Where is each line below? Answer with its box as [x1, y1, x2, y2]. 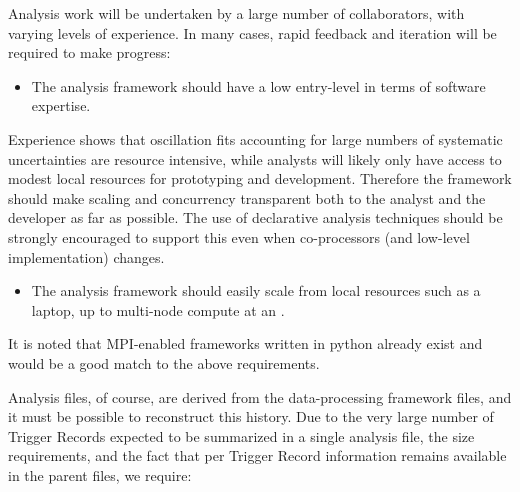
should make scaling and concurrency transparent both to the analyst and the [8, 187, 486, 208]
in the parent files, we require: [8, 464, 192, 485]
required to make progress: [8, 42, 171, 63]
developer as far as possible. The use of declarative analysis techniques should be [8, 207, 503, 228]
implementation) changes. [8, 246, 165, 267]
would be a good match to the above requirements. [8, 352, 320, 373]
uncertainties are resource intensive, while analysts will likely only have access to [8, 148, 502, 169]
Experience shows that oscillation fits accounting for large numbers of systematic [8, 128, 503, 149]
